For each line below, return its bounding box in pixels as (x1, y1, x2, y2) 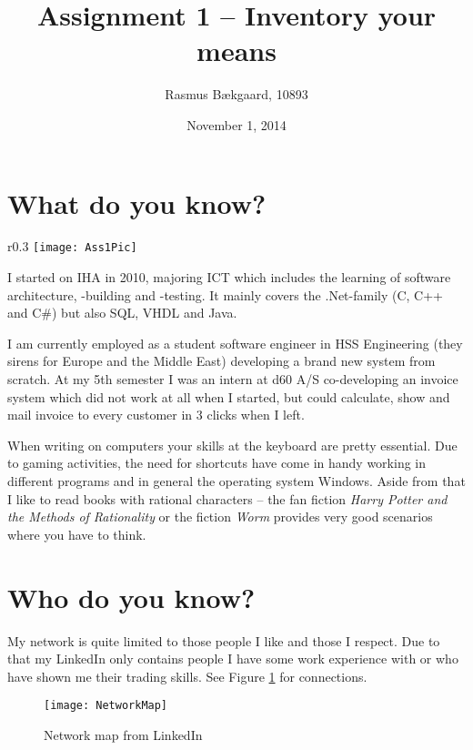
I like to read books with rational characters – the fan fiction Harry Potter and (7, 489, 448, 508)
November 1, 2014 (186, 115, 287, 134)
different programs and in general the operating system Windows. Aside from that (7, 471, 466, 491)
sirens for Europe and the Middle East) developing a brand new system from (7, 351, 436, 370)
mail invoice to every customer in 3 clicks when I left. (7, 405, 305, 424)
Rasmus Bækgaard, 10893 (165, 85, 308, 104)
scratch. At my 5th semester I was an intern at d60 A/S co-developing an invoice (7, 370, 458, 389)
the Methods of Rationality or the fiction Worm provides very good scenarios (7, 507, 433, 526)
